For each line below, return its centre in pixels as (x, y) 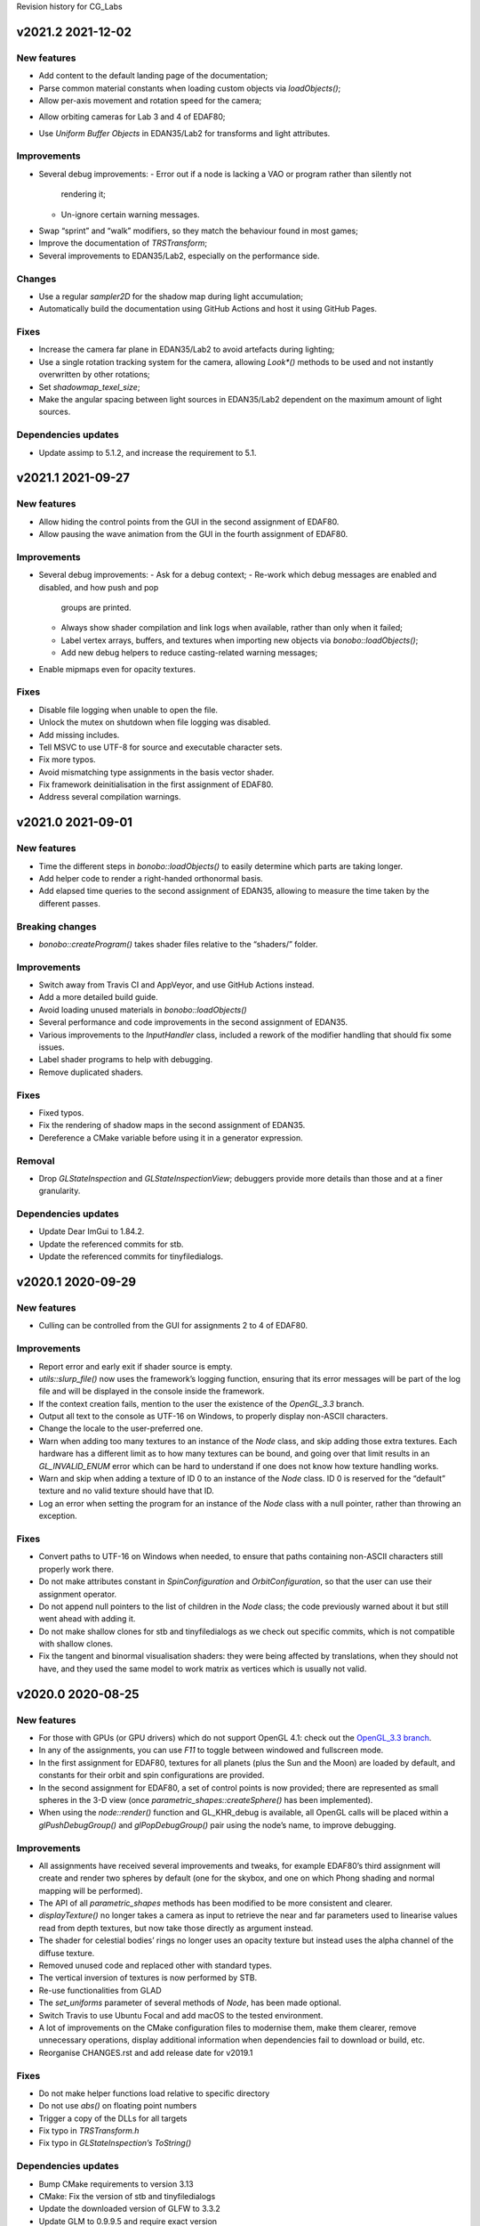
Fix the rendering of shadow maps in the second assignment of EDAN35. (172, 1125)
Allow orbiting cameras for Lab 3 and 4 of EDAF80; (132, 117)
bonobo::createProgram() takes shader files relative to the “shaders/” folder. (178, 944)
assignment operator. (78, 1594)
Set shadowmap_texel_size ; (89, 386)
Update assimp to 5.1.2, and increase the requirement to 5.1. (148, 452)
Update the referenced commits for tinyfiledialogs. (131, 1256)
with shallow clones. (76, 1644)
